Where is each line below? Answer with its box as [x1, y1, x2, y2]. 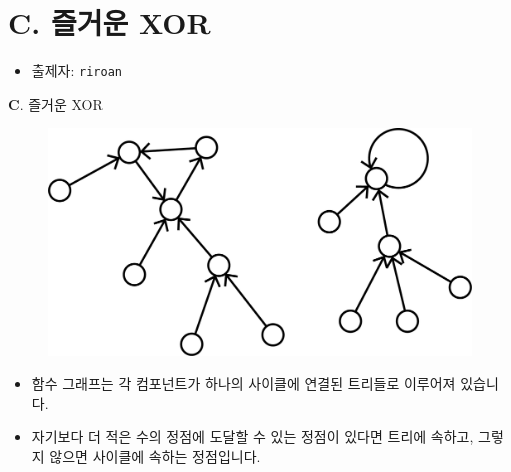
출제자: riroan [31, 60, 122, 81]
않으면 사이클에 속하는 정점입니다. [49, 446, 261, 467]
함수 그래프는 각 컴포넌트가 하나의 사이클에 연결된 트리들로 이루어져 [31, 373, 456, 394]
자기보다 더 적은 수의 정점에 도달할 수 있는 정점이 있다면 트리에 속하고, [31, 426, 474, 447]
